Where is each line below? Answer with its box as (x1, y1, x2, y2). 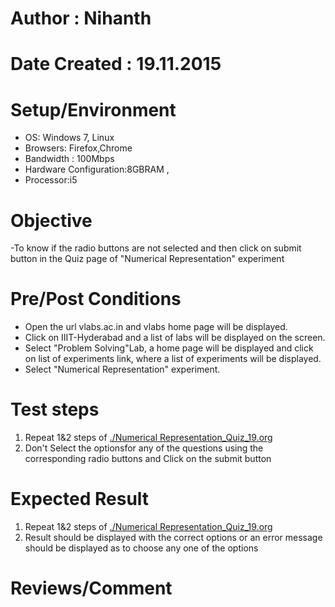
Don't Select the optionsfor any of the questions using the (24, 442, 264, 454)
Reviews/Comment (10, 577, 173, 600)
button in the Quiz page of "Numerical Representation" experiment (10, 253, 285, 265)
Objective (10, 209, 93, 232)
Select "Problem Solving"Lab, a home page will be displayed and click (24, 342, 314, 354)
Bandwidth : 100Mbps (24, 153, 115, 165)
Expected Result (10, 488, 150, 511)
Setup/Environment (10, 98, 177, 121)
